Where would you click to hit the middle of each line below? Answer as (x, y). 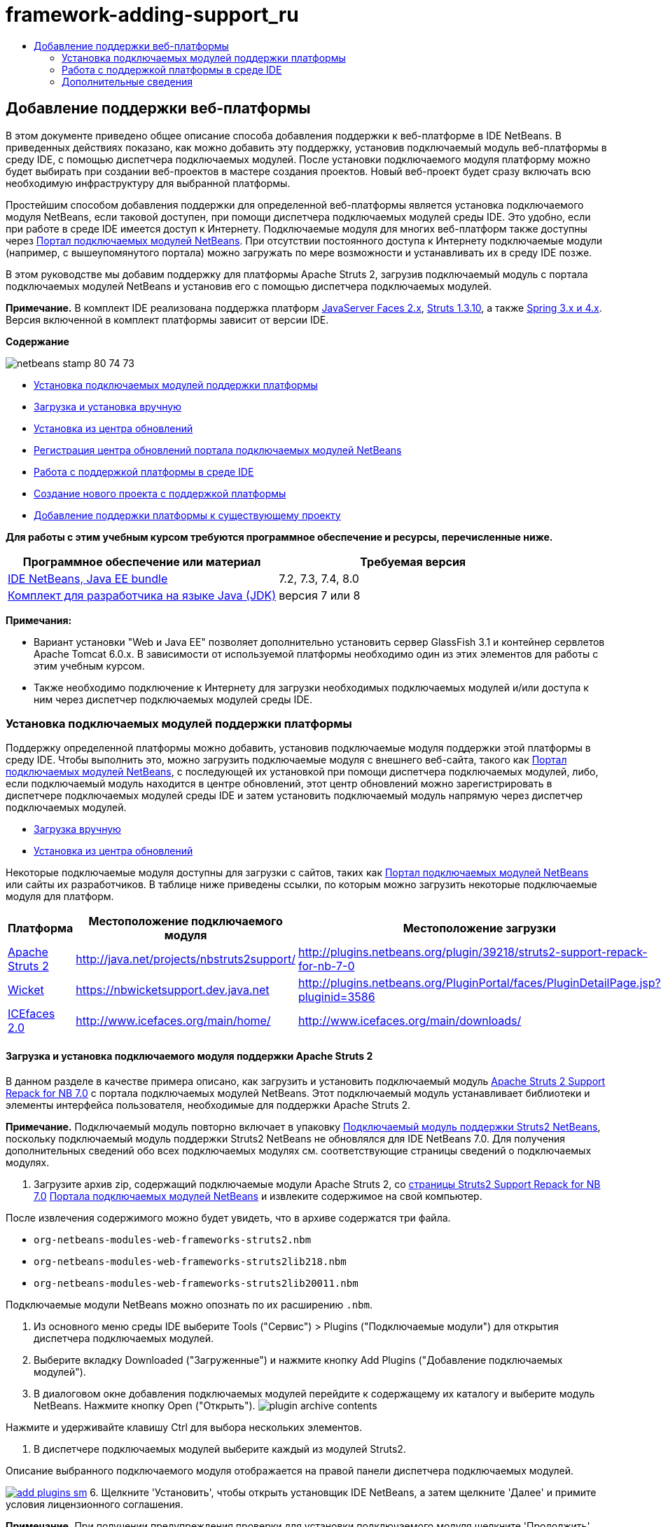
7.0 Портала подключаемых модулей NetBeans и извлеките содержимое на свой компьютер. (258, 1196)
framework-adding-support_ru (152, 15)
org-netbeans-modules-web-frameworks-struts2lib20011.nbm (196, 1283)
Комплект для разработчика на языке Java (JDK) (142, 595)
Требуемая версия (413, 561)
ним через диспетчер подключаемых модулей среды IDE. (173, 699)
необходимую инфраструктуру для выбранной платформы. (148, 183)
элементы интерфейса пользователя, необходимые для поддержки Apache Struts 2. (208, 1105)
